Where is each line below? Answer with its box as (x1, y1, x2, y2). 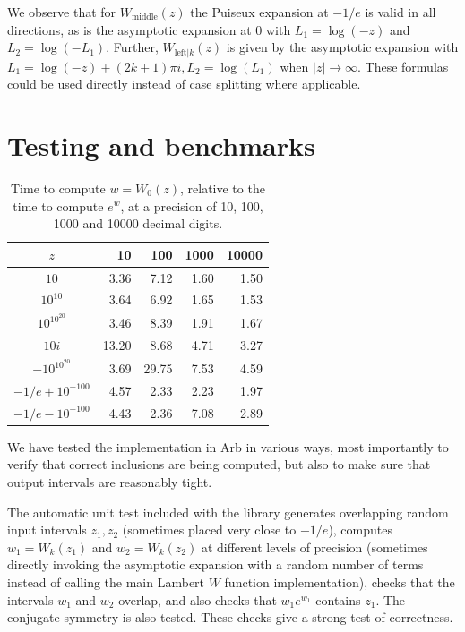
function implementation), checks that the (224, 573, 455, 592)
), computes (328, 520, 392, 539)
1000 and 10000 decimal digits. (53, 214, 223, 233)
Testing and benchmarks (7, 127, 315, 164)
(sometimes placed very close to (122, 520, 297, 539)
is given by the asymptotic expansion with (226, 38, 459, 56)
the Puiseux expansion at (190, 3, 329, 21)
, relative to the (180, 178, 265, 197)
